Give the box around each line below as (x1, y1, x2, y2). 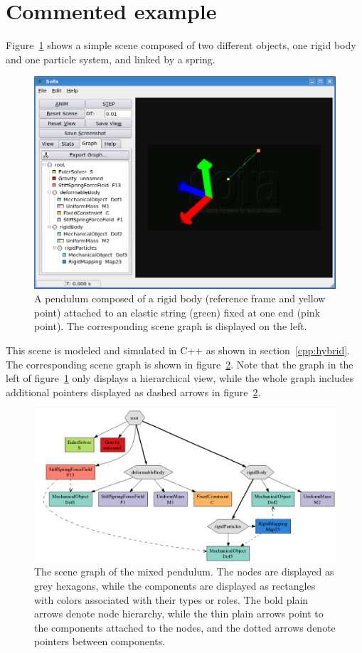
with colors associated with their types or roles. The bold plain (34, 592, 309, 607)
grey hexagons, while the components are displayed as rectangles (34, 578, 316, 593)
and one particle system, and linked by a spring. (6, 51, 215, 66)
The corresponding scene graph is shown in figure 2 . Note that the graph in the (6, 356, 353, 371)
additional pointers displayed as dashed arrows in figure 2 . (6, 384, 261, 399)
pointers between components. (34, 634, 166, 649)
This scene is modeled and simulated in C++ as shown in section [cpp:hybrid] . (6, 343, 350, 357)
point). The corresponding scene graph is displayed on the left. (34, 319, 307, 334)
